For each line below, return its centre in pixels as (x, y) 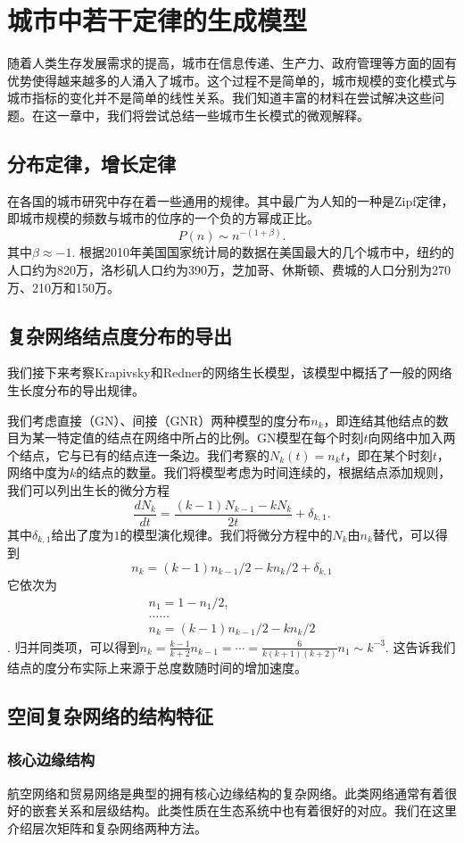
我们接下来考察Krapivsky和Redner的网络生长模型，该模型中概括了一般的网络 (230, 372)
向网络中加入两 (412, 438)
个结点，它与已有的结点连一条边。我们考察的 (138, 455)
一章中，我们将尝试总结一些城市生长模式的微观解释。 (213, 115)
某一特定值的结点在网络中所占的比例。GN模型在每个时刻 (198, 438)
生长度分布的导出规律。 (76, 389)
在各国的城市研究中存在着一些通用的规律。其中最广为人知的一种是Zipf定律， (231, 200)
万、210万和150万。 (63, 287)
